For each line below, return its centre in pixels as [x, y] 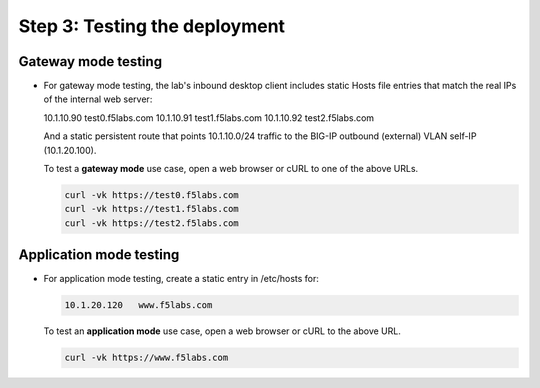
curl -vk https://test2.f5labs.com [151, 223]
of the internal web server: [98, 99]
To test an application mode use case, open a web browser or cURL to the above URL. [222, 331]
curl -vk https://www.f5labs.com [146, 358]
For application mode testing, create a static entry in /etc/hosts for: [181, 279]
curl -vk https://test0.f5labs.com [151, 195]
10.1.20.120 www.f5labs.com [138, 305]
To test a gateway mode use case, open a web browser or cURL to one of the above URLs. [231, 169]
